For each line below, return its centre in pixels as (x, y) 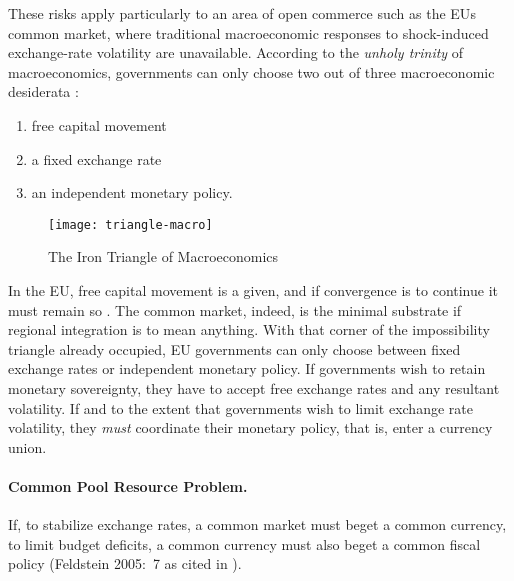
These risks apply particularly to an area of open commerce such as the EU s (242, 13)
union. (27, 446)
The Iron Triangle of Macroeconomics (163, 256)
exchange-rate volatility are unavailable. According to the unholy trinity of (236, 52)
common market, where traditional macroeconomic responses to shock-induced (248, 32)
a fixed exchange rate (96, 158)
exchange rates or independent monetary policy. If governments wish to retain (247, 368)
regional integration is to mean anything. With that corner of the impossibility (249, 329)
